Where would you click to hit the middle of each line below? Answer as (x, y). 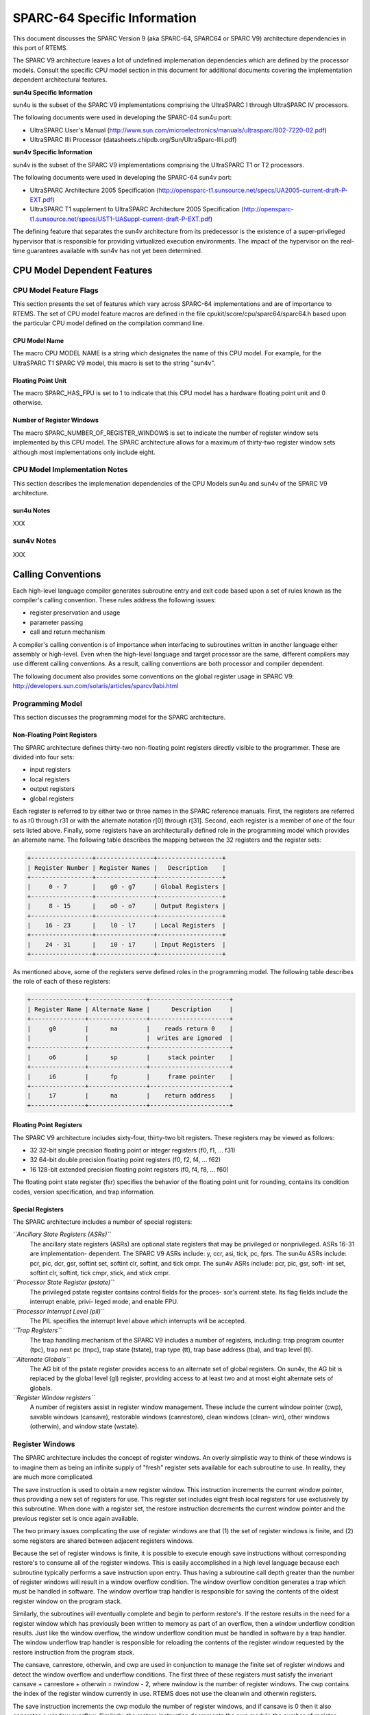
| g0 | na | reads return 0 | (130, 1028)
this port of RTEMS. (40, 47)
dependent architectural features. (60, 80)
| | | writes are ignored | (130, 1038)
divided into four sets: (44, 757)
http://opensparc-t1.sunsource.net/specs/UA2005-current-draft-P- (253, 190)
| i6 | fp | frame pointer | (130, 1076)
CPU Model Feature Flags (56, 290)
